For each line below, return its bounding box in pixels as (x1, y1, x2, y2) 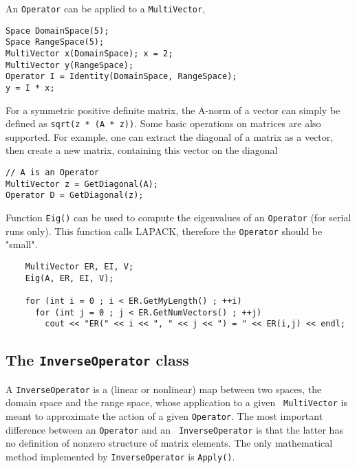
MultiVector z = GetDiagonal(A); (6, 179, 158, 189)
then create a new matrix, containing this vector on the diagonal (6, 143, 278, 157)
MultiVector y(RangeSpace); (6, 60, 134, 70)
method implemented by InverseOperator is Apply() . (6, 449, 235, 463)
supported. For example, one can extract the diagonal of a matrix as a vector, (6, 129, 334, 144)
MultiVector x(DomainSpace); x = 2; (6, 48, 173, 58)
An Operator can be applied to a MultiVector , (6, 1, 206, 15)
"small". (6, 237, 38, 252)
